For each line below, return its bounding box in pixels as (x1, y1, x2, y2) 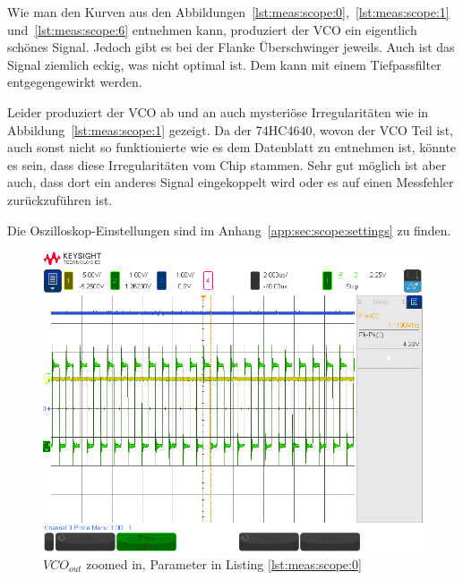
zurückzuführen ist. (7, 190, 113, 209)
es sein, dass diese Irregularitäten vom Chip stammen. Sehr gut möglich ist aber (7, 155, 447, 174)
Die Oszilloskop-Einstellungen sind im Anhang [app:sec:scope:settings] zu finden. (7, 220, 451, 239)
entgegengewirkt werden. (7, 72, 142, 91)
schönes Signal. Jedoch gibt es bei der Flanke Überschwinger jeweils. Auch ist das (7, 38, 455, 56)
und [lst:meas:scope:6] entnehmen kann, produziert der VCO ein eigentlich (7, 20, 417, 38)
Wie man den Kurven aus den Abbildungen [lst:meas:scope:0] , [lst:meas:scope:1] (7, 3, 450, 21)
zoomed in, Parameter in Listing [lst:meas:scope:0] (86, 554, 362, 573)
